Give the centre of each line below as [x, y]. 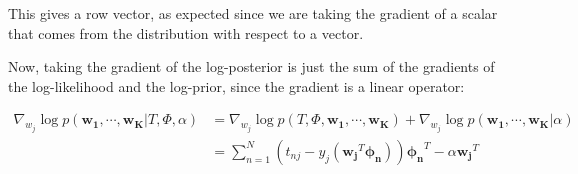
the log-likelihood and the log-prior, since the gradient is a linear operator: [236, 85]
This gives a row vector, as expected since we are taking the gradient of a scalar [253, 13]
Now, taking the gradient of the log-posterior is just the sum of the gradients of [251, 66]
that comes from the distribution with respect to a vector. [186, 32]
